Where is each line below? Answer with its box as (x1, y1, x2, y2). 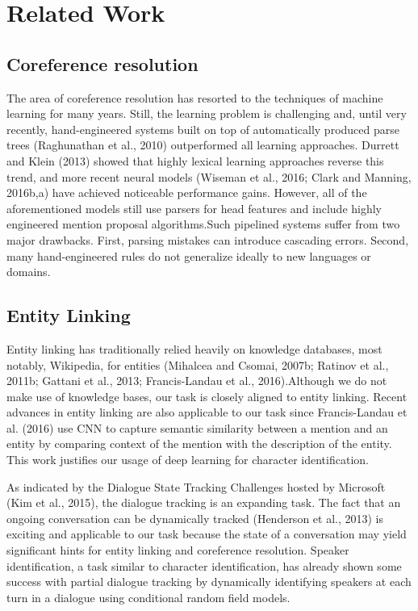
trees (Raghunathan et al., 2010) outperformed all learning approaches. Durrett (6, 136, 399, 153)
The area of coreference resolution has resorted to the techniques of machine (6, 89, 383, 106)
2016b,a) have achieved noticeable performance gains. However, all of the (6, 184, 367, 201)
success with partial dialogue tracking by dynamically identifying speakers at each (6, 573, 412, 590)
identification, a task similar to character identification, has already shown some (6, 557, 402, 574)
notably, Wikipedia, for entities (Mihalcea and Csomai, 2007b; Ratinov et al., (6, 356, 389, 373)
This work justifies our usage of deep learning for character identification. (6, 451, 369, 468)
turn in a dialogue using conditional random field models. (6, 588, 291, 605)
